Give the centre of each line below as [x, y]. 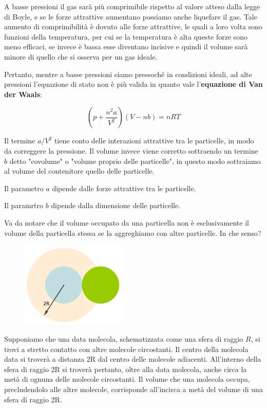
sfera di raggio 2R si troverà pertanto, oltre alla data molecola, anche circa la [126, 369]
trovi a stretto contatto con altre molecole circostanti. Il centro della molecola [126, 349]
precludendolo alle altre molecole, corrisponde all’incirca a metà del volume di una [133, 389]
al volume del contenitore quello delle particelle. [79, 171]
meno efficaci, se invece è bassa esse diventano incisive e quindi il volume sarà [126, 47]
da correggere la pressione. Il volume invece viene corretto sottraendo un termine [131, 150]
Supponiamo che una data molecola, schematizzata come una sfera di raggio [124, 339]
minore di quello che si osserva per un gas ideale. [81, 56]
